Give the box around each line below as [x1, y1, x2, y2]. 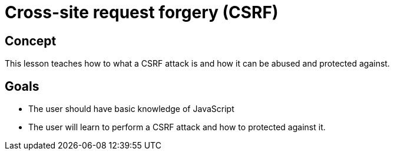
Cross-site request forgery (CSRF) [5, 2, 279, 22]
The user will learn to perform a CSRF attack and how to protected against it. [28, 122, 326, 133]
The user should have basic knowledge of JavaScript [28, 104, 234, 114]
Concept [5, 33, 57, 48]
